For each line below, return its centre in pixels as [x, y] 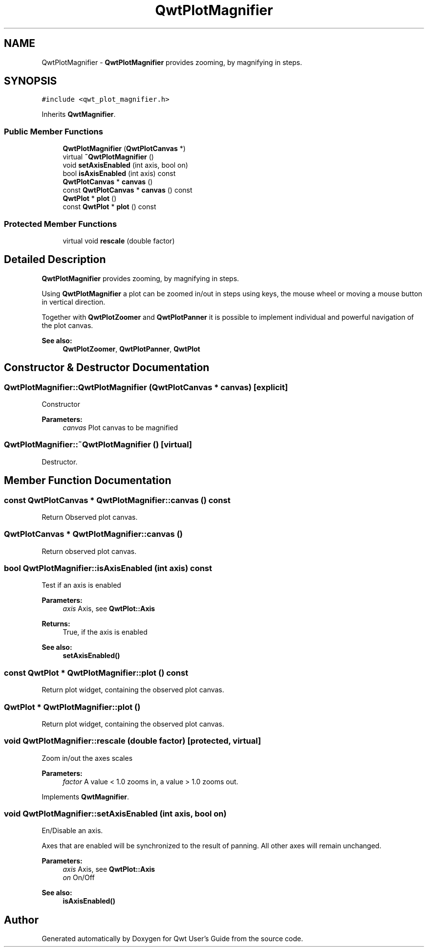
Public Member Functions [53, 131]
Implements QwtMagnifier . [86, 796]
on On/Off [79, 878]
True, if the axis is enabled [105, 632]
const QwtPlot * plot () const [109, 207]
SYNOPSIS [31, 81]
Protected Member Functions [61, 224]
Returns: [56, 624]
